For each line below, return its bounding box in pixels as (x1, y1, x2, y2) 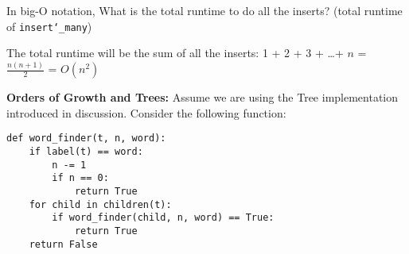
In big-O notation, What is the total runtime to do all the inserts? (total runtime (6, 2, 403, 18)
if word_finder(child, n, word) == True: (52, 212, 275, 224)
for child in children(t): (29, 198, 172, 210)
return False (29, 238, 98, 250)
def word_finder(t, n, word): (6, 133, 166, 144)
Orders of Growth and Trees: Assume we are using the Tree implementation (6, 89, 399, 106)
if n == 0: (52, 172, 109, 184)
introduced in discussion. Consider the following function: (6, 104, 286, 121)
